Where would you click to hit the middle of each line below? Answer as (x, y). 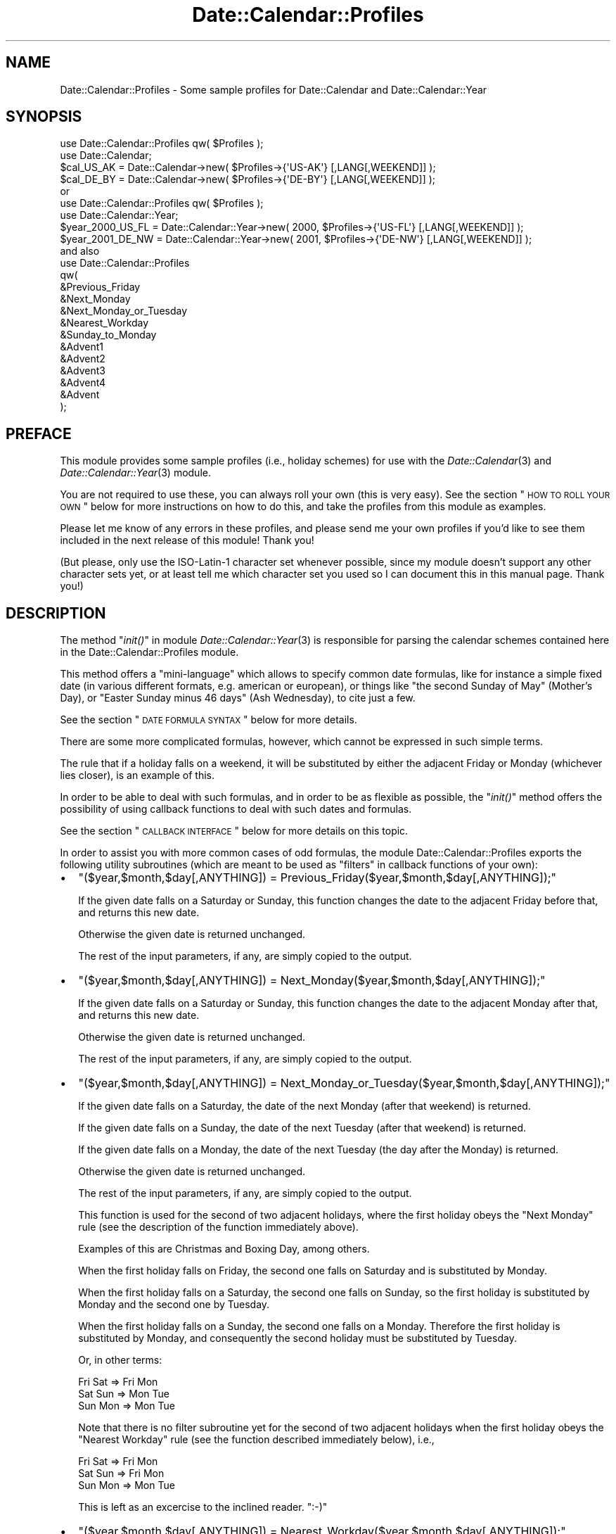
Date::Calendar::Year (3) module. (135, 473)
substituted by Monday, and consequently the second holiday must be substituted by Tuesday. (297, 1338)
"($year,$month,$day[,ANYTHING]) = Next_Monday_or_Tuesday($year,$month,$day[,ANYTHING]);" (344, 1083)
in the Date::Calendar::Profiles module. (149, 652)
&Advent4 (83, 383)
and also (80, 251)
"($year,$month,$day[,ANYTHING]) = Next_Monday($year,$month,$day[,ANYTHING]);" (312, 981)
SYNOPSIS (44, 117)
